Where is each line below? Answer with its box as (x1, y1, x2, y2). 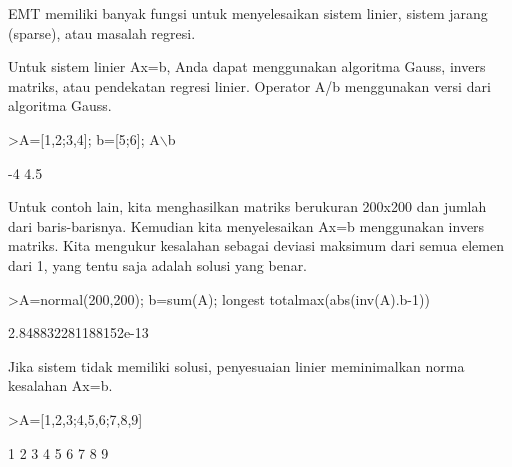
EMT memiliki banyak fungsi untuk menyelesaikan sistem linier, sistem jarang (8, 3, 488, 23)
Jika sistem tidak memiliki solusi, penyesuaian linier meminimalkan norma (8, 355, 465, 376)
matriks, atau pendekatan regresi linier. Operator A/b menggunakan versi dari (8, 75, 491, 96)
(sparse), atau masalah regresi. (8, 22, 196, 43)
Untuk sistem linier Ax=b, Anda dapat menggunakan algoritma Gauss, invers (8, 56, 486, 77)
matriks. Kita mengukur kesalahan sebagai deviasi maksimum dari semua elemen (8, 235, 504, 256)
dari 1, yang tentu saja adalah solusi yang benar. (8, 254, 308, 275)
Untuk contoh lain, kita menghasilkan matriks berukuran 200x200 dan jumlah (8, 196, 487, 217)
